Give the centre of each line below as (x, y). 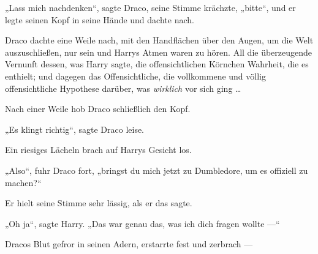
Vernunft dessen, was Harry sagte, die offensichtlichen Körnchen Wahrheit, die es (157, 64)
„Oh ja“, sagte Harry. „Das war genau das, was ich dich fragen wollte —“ (142, 223)
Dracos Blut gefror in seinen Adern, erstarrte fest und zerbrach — (129, 244)
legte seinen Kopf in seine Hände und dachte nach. (100, 19)
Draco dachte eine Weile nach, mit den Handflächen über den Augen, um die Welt (159, 40)
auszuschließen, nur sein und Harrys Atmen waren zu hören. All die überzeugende (159, 52)
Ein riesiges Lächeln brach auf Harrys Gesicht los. (98, 150)
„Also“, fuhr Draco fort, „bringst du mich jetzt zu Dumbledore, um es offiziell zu (157, 170)
